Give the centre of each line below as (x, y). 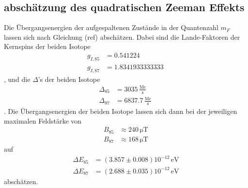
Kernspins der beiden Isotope (47, 46)
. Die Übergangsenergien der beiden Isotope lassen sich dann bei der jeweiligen (121, 111)
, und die (17, 79)
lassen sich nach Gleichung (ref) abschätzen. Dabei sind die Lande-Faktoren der (122, 37)
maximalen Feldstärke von (43, 120)
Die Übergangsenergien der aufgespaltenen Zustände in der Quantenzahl (111, 27)
